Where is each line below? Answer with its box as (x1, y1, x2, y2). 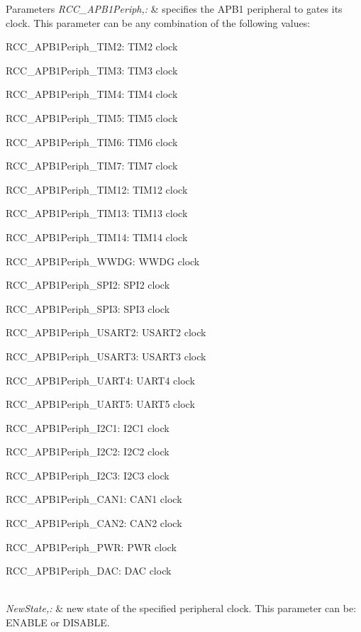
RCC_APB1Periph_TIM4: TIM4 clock (6, 87, 178, 101)
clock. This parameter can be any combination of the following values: (6, 15, 311, 30)
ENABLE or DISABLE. (6, 615, 110, 630)
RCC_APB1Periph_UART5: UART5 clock (6, 397, 195, 411)
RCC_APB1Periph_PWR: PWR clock (6, 539, 177, 554)
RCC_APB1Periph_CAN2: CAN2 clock (6, 516, 182, 531)
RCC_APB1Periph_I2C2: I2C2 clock (6, 444, 170, 459)
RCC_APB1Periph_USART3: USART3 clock (6, 348, 206, 363)
